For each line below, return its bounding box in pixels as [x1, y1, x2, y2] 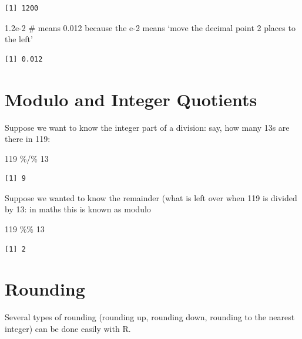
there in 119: [5, 133, 51, 145]
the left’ [5, 33, 33, 45]
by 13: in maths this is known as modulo [5, 203, 151, 215]
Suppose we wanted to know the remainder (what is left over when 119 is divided [5, 191, 297, 204]
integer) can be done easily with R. [5, 322, 131, 334]
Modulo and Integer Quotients [5, 87, 257, 111]
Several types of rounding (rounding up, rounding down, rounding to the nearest [5, 311, 295, 323]
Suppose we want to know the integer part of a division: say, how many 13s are [5, 121, 290, 133]
